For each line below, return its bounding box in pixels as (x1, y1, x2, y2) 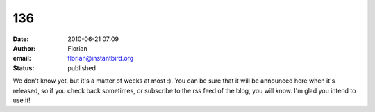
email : (12, 54, 31, 63)
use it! (12, 96, 31, 104)
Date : (12, 35, 29, 43)
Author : (12, 44, 36, 52)
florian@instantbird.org (67, 54, 134, 63)
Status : (12, 63, 35, 72)
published (67, 63, 97, 72)
